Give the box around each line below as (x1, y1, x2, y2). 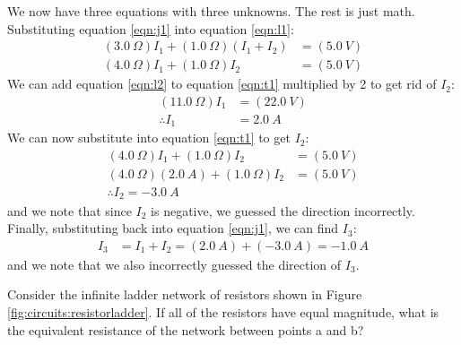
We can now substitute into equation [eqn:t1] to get (7, 128, 291, 147)
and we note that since (7, 201, 132, 220)
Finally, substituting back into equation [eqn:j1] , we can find (7, 219, 339, 237)
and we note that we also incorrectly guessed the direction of (7, 254, 342, 273)
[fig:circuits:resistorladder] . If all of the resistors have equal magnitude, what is (7, 302, 439, 321)
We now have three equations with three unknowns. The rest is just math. (7, 2, 415, 20)
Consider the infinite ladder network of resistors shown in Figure (7, 285, 362, 304)
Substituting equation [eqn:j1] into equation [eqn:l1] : (7, 19, 294, 38)
